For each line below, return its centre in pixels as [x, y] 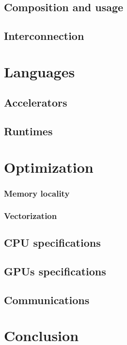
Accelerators [36, 102]
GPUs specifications [55, 271]
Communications [47, 300]
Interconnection [44, 36]
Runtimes [28, 131]
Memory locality [37, 193]
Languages [40, 71]
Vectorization [31, 215]
